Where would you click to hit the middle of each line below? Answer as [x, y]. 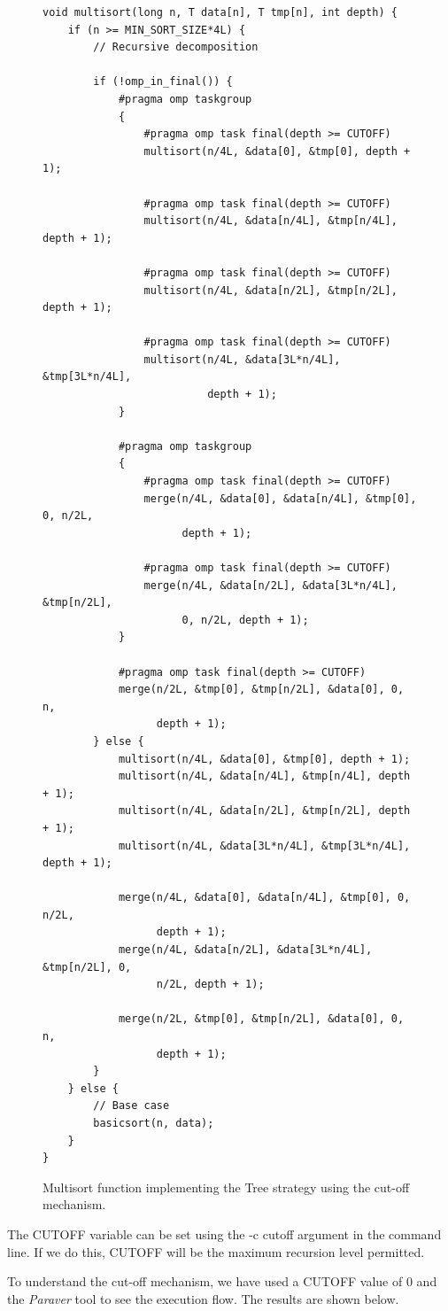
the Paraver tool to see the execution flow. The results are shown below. [203, 1298]
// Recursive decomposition [176, 47]
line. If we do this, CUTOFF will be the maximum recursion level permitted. [216, 1251]
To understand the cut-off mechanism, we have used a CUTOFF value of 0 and [222, 1281]
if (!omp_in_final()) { [163, 82]
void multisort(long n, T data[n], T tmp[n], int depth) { [220, 12]
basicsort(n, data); [154, 1123]
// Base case [131, 1106]
